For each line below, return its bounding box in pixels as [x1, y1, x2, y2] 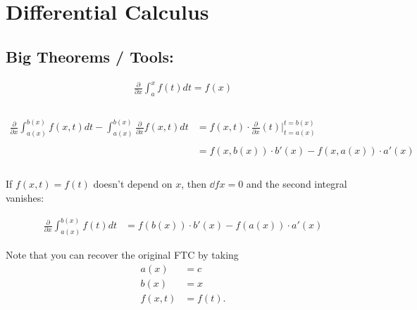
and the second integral [246, 176, 347, 191]
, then [181, 176, 206, 191]
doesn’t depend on [93, 176, 173, 191]
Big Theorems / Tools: [6, 45, 174, 67]
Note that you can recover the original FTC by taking [6, 247, 239, 261]
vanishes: [6, 190, 44, 205]
